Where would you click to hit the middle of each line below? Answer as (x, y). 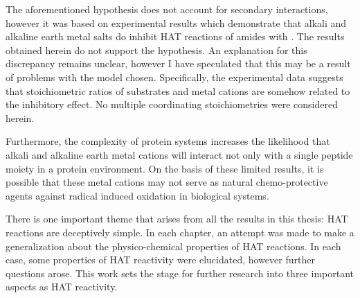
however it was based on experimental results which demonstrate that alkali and (176, 23)
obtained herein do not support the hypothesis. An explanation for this (156, 50)
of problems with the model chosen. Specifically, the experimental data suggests (174, 77)
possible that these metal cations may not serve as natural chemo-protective (167, 182)
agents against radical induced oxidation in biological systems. (137, 195)
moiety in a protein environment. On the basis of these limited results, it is (165, 168)
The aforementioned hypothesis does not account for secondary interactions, (167, 9)
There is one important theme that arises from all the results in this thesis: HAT (177, 219)
